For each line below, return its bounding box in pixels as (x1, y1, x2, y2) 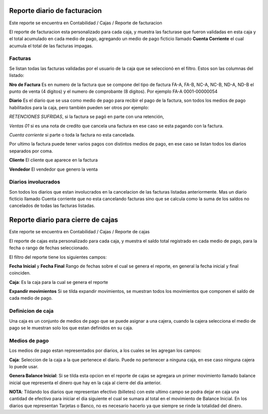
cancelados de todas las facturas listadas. (9, 203, 95, 208)
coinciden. (9, 270, 31, 276)
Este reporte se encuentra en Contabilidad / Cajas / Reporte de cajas (9, 229, 150, 235)
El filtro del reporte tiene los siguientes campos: (9, 254, 107, 260)
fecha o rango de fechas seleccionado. (9, 245, 89, 251)
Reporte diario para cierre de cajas (9, 216, 119, 224)
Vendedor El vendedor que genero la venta (9, 166, 98, 172)
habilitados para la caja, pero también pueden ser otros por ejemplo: (9, 104, 149, 110)
